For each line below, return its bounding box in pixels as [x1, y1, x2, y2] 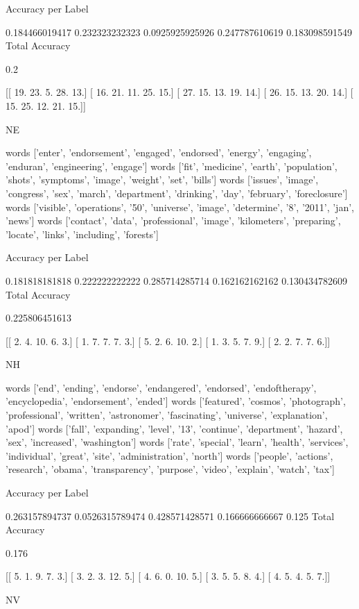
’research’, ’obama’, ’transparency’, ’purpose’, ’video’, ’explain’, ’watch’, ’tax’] [6, 462, 335, 476]
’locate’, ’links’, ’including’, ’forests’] [6, 226, 159, 241]
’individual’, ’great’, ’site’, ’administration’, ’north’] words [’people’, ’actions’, [6, 448, 333, 462]
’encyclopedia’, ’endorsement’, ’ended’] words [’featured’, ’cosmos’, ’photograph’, [6, 394, 346, 408]
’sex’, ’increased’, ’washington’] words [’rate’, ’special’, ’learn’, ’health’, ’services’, [6, 435, 349, 449]
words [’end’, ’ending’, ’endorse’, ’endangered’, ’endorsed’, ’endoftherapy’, [6, 380, 317, 394]
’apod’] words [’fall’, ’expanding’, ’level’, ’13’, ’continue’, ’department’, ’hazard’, [6, 421, 343, 435]
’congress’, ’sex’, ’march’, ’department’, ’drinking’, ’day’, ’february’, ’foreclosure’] [6, 185, 348, 200]
